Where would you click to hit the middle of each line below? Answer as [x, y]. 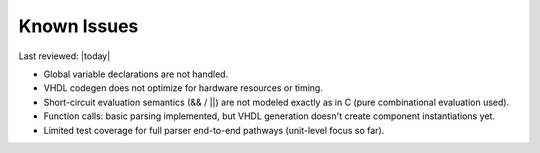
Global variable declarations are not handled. [136, 74]
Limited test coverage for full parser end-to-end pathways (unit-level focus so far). [214, 130]
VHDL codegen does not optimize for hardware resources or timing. [183, 88]
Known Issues [78, 26]
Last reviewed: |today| [64, 56]
